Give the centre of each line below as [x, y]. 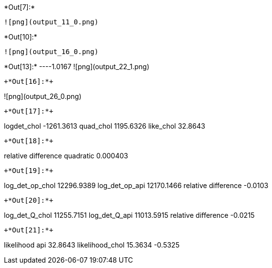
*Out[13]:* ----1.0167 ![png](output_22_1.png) [77, 67]
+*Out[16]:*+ [29, 81]
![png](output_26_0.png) [43, 96]
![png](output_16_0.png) [51, 52]
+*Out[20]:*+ [29, 200]
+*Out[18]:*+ [29, 141]
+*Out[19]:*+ [29, 171]
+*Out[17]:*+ [29, 111]
